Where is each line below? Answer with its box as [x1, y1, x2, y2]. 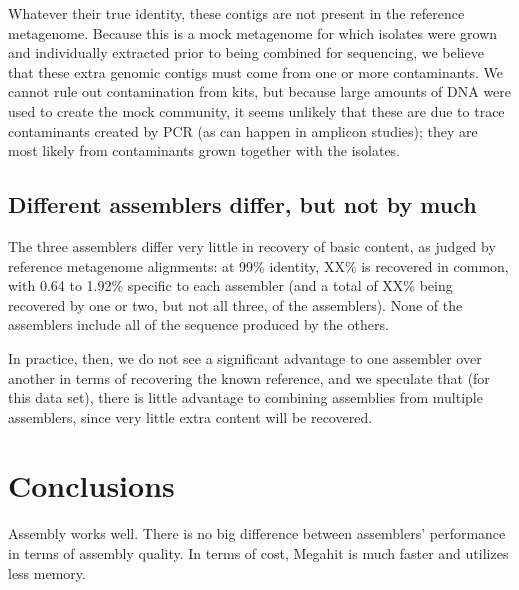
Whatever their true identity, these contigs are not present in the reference [8, 3, 465, 23]
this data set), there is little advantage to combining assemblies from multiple [8, 387, 483, 408]
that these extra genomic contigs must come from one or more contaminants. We [8, 61, 504, 82]
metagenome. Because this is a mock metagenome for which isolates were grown [8, 22, 498, 43]
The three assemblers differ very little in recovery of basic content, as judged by [8, 235, 496, 256]
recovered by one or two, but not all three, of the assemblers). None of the [8, 294, 463, 315]
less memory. [8, 562, 86, 583]
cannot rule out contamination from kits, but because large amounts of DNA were [8, 81, 512, 102]
